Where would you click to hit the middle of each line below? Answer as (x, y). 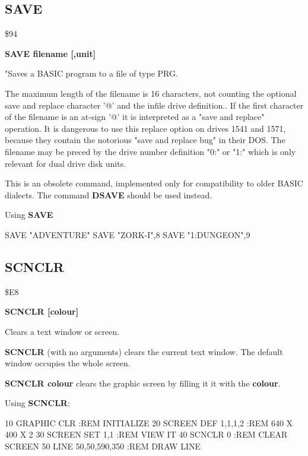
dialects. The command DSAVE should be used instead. (109, 194)
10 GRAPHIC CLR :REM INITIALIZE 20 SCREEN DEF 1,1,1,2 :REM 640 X (149, 422)
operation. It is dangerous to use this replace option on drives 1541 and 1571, (145, 128)
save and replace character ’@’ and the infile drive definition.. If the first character (154, 105)
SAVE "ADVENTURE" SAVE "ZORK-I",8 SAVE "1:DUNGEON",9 (128, 234)
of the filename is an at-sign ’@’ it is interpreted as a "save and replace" (135, 117)
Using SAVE (29, 215)
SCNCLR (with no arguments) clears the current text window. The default (144, 351)
